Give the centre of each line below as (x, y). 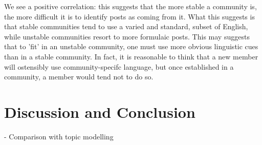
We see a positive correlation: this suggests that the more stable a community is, (130, 6)
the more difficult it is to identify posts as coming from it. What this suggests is (129, 16)
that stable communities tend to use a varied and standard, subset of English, (126, 26)
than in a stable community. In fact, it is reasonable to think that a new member (131, 56)
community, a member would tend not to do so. (79, 77)
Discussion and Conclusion (100, 111)
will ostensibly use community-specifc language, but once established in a (119, 66)
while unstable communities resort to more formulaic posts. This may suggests (127, 36)
